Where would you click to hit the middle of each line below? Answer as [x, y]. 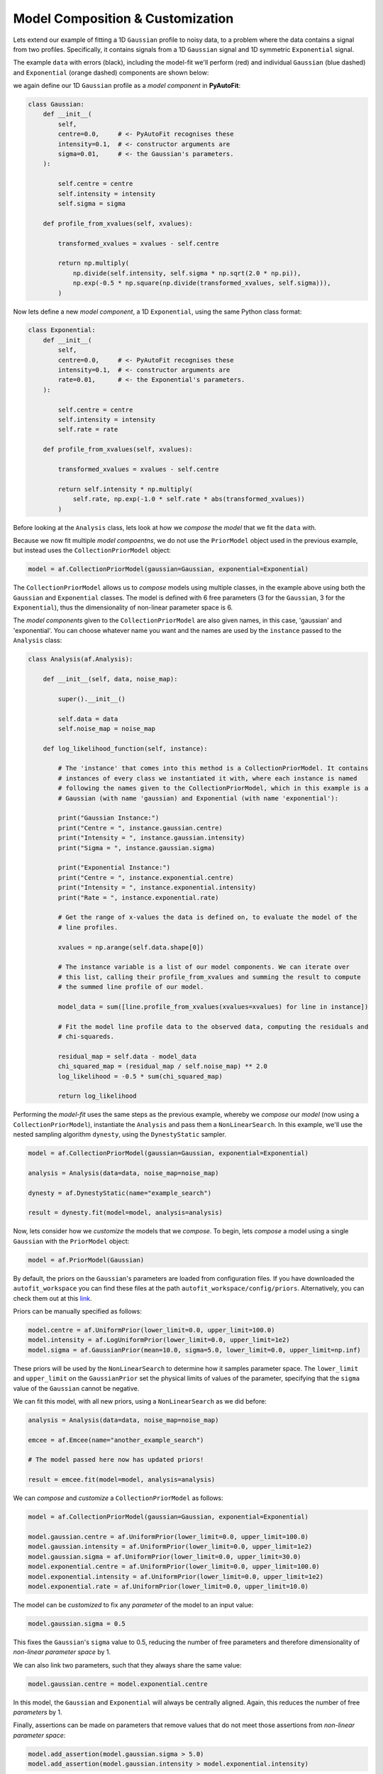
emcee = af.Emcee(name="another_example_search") [116, 1440]
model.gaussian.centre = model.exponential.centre [118, 1684]
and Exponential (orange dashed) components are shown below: [111, 72]
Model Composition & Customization [123, 18]
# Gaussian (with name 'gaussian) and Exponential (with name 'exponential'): [198, 798]
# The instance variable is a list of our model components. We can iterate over [204, 967]
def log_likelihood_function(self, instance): [126, 748]
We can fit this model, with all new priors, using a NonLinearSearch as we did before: [140, 1401]
